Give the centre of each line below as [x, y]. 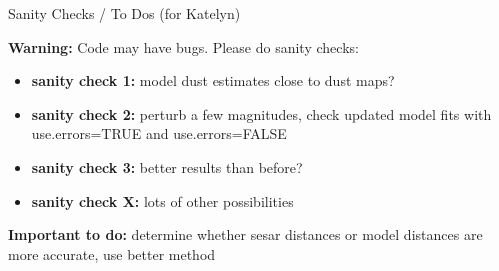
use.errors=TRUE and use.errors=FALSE [159, 133]
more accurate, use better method [112, 253]
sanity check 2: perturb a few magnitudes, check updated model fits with [261, 113]
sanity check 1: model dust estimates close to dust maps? [213, 80]
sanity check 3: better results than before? [167, 166]
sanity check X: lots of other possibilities [162, 200]
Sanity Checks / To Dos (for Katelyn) [124, 13]
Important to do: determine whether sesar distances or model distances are [245, 234]
